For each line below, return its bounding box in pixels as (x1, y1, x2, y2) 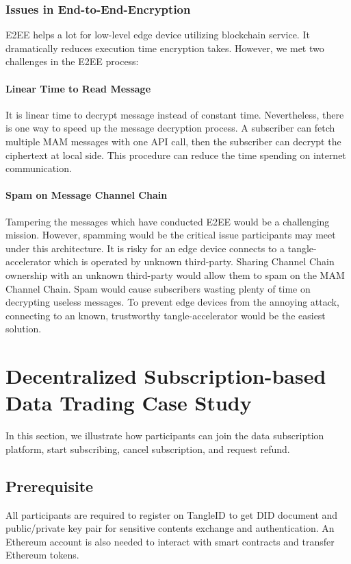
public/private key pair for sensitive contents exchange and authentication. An (5, 521, 335, 535)
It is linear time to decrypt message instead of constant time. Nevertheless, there (5, 107, 344, 121)
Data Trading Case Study (5, 389, 252, 417)
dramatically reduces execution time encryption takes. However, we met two (5, 40, 324, 55)
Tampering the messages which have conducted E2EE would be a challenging (5, 214, 330, 228)
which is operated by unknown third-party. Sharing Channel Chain (53, 254, 335, 269)
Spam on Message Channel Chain (5, 188, 168, 202)
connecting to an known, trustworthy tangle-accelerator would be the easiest (5, 308, 326, 322)
